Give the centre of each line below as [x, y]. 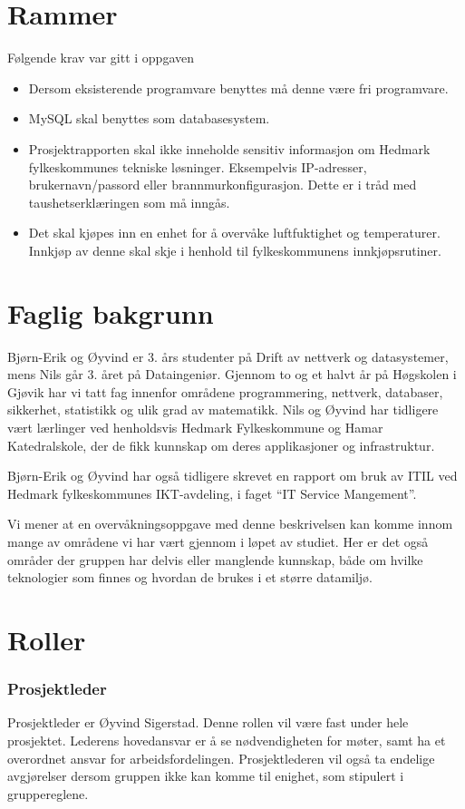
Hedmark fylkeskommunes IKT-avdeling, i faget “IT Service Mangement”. [212, 493]
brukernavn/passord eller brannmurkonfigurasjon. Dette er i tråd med [223, 185]
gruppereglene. [48, 793]
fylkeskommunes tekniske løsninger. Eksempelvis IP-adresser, [198, 166]
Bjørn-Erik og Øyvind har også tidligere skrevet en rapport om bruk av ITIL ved [232, 476]
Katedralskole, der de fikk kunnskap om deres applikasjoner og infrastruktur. [221, 445]
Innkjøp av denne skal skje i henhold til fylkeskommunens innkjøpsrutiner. [235, 250]
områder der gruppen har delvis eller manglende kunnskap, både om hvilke [215, 559]
